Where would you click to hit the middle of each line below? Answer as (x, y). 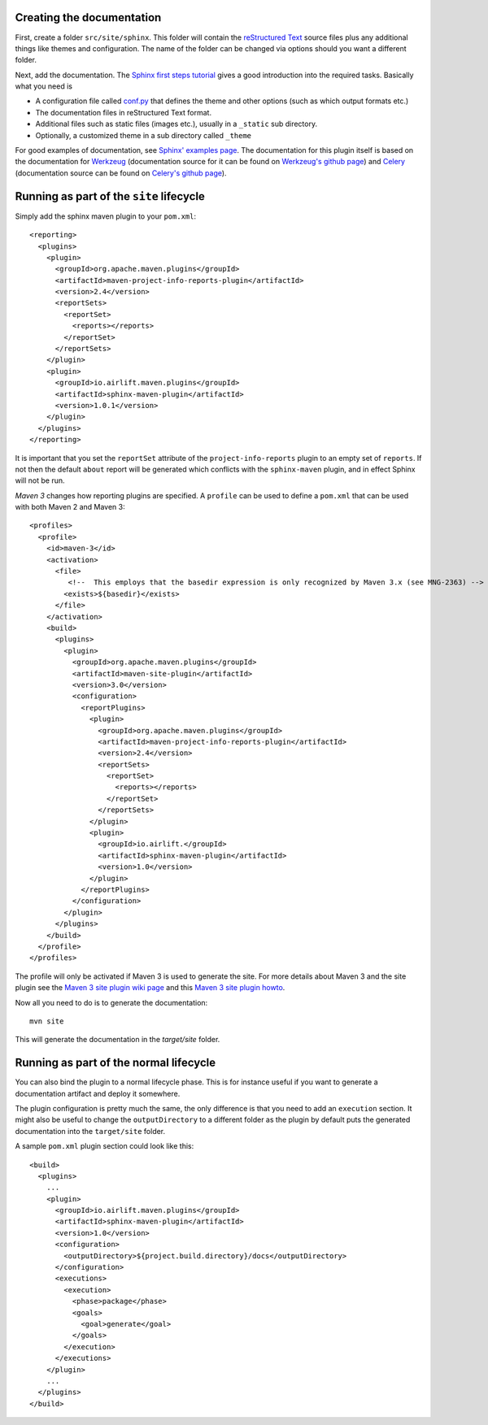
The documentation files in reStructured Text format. (123, 112)
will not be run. (40, 480)
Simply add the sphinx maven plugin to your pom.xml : (106, 216)
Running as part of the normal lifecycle (115, 1063)
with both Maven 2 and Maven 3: (70, 507)
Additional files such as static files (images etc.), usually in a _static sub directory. (176, 124)
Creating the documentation (88, 17)
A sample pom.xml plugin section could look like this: (105, 1146)
